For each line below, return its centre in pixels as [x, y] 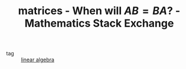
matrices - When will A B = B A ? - [99, 11]
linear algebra [38, 60]
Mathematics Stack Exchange [99, 23]
